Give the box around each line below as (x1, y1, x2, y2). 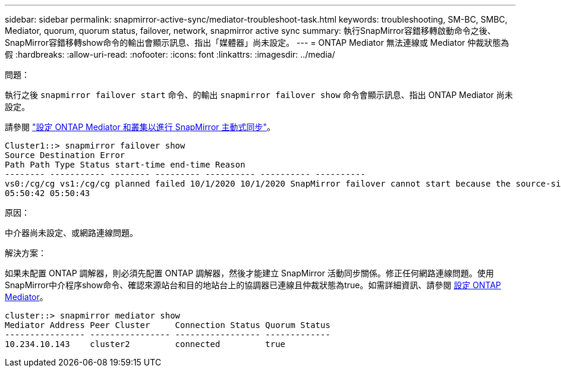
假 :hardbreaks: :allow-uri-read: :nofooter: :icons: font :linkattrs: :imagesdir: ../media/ (5, 49, 335, 59)
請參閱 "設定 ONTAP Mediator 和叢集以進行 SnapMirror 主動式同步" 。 (5, 122, 276, 132)
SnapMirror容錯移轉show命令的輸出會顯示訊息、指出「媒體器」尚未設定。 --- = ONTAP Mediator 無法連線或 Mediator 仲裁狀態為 (5, 37, 509, 48)
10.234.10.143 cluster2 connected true (5, 339, 286, 349)
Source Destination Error (5, 150, 125, 160)
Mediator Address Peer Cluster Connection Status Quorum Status (5, 320, 330, 330)
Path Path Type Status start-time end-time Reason (5, 160, 245, 169)
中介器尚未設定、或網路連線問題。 (5, 228, 138, 238)
